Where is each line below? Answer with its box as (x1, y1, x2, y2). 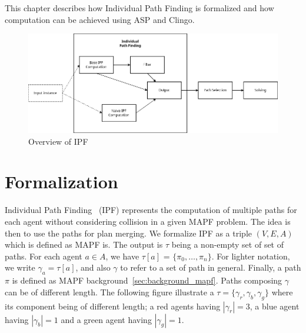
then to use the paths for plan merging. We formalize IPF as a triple (5, 227, 252, 239)
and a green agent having (61, 313, 152, 325)
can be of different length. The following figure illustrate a (5, 285, 214, 298)
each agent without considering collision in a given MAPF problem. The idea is (5, 215, 291, 228)
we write (5, 261, 35, 274)
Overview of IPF (28, 135, 88, 147)
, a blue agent (250, 299, 300, 312)
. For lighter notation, (211, 249, 290, 262)
